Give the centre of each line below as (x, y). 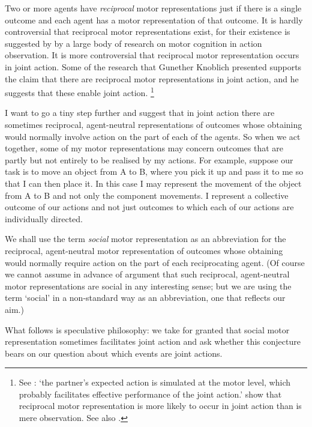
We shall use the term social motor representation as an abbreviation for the (145, 239)
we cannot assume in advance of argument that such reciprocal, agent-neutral (147, 274)
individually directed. (44, 218)
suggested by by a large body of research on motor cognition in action (133, 43)
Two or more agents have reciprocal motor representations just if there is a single (153, 8)
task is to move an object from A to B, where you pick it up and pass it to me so (154, 171)
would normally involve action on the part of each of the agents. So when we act (153, 136)
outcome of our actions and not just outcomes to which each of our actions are (149, 207)
